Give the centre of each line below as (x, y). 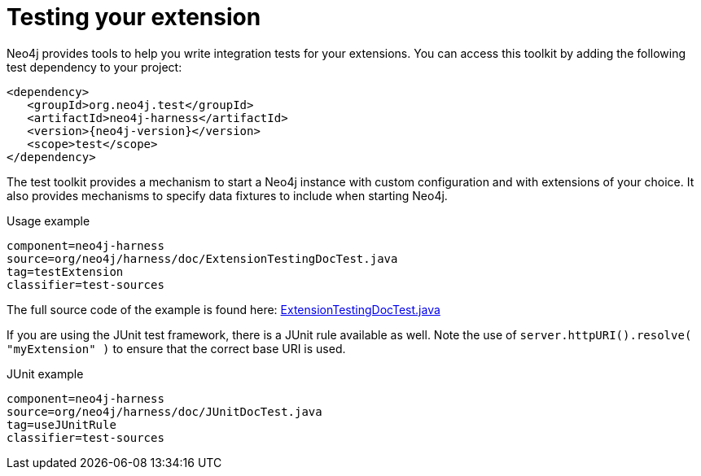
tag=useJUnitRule (61, 424)
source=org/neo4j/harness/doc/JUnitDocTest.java (164, 411)
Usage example (48, 221)
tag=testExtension (65, 271)
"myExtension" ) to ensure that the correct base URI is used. (176, 348)
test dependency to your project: (94, 67)
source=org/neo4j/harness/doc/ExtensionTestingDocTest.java (202, 258)
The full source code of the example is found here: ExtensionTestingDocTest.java (223, 309)
